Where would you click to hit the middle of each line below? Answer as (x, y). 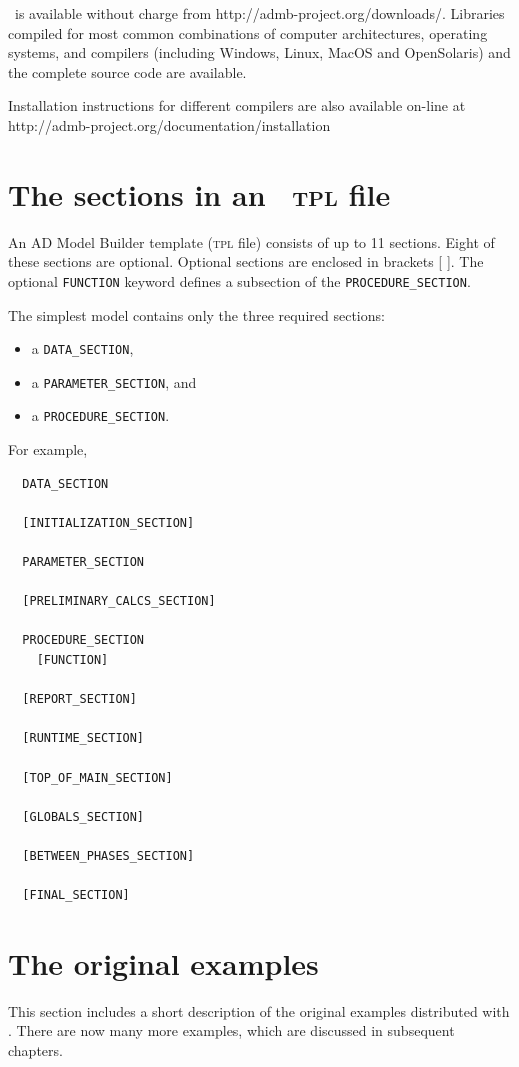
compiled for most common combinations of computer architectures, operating (248, 32)
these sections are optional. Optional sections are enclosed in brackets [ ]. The (246, 261)
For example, (48, 449)
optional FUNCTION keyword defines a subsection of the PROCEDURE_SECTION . (239, 280)
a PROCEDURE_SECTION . (100, 415)
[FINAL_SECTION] (76, 895)
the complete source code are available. (127, 71)
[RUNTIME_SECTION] (83, 738)
